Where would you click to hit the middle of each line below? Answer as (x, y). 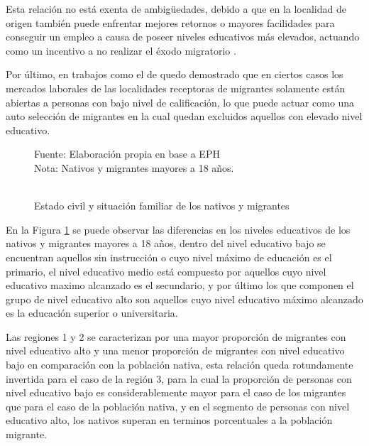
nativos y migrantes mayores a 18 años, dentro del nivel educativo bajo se (166, 243)
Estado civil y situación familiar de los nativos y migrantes (162, 206)
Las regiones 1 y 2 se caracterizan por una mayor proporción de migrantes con (176, 336)
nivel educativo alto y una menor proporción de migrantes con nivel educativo (175, 350)
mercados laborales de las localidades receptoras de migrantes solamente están (176, 88)
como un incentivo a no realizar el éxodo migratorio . (121, 50)
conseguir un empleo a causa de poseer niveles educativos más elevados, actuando (183, 37)
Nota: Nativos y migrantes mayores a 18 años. (134, 167)
